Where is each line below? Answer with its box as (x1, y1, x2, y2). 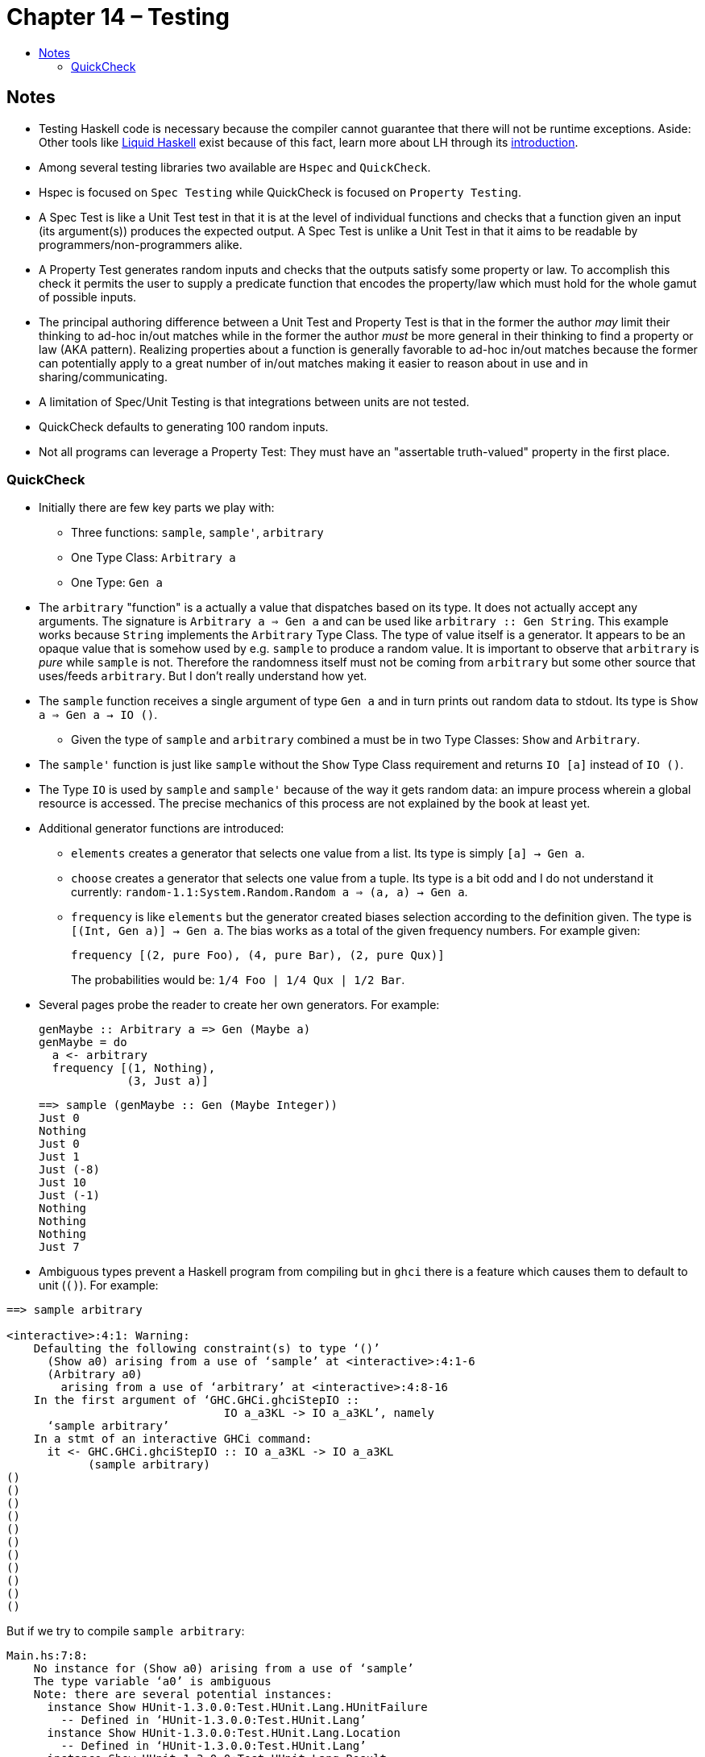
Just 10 (39, 1176, 87, 1190)
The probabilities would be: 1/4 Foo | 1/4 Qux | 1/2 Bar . (71, 973, 405, 987)
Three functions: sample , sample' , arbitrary (71, 525, 324, 540)
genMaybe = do (39, 1036, 127, 1049)
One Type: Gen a (71, 575, 163, 590)
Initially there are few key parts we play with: (39, 501, 275, 515)
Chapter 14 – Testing (6, 3, 230, 31)
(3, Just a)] (126, 1074, 209, 1088)
